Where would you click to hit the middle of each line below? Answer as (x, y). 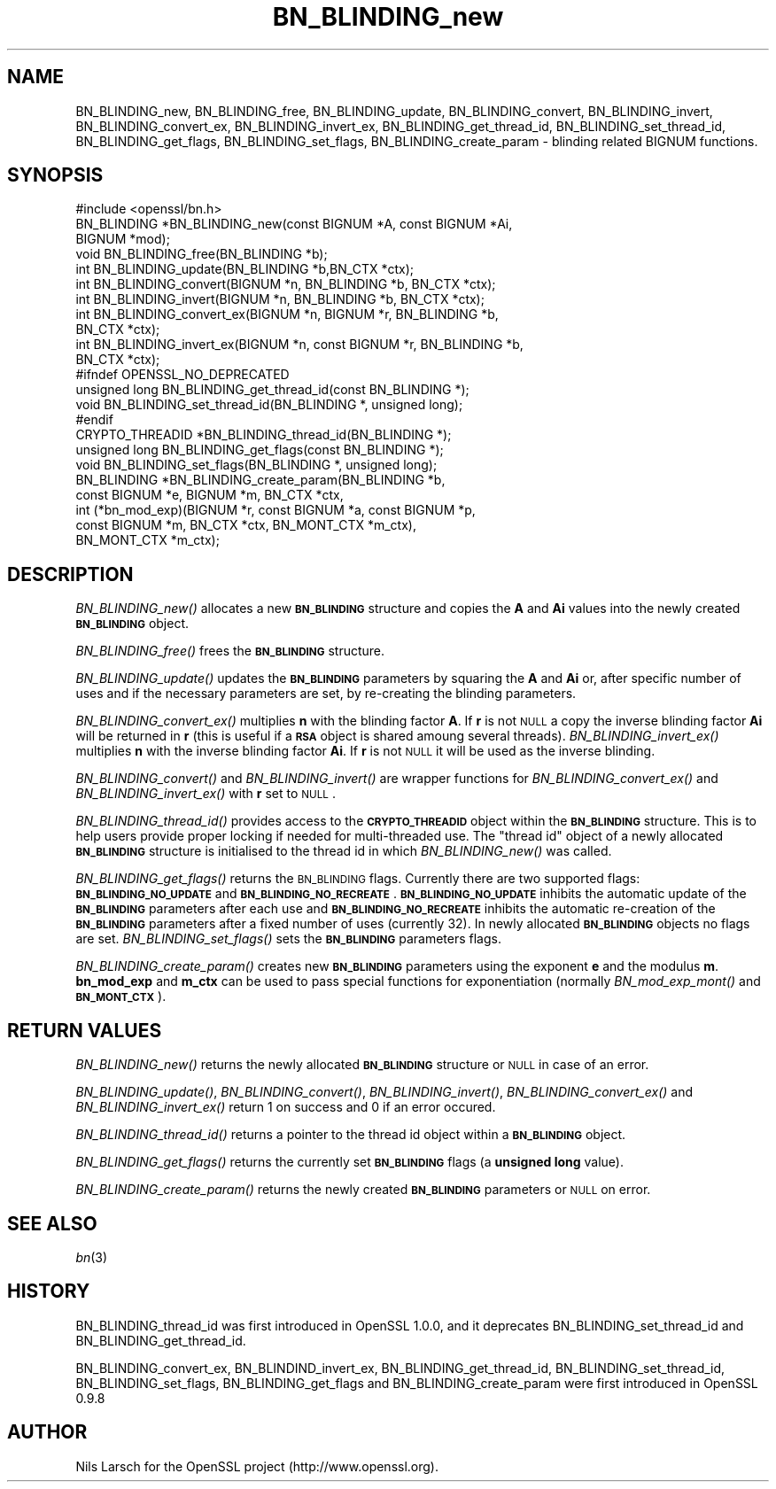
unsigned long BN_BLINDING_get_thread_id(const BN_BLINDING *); (272, 390)
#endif (94, 420)
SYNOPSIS (55, 175)
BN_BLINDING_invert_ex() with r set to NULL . (206, 794)
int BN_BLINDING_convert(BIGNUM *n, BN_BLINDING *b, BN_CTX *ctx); (286, 284)
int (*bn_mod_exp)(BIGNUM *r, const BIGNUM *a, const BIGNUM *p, (275, 510)
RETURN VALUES (85, 1030)
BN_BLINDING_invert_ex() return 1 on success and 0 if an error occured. (286, 1107)
